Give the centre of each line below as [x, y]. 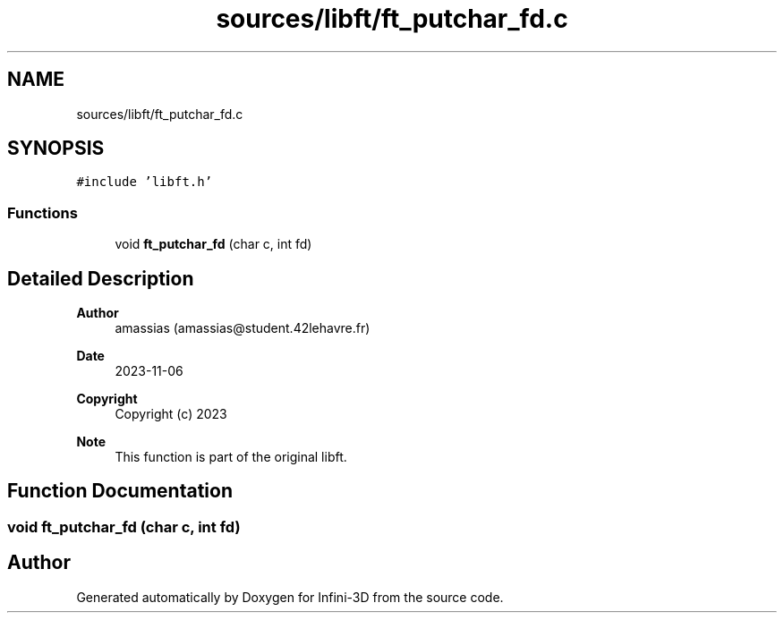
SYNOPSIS [56, 149]
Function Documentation [120, 491]
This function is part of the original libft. [231, 457]
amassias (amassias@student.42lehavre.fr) [243, 328]
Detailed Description [101, 278]
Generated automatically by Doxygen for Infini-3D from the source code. [290, 597]
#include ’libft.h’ [145, 182]
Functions [43, 212]
